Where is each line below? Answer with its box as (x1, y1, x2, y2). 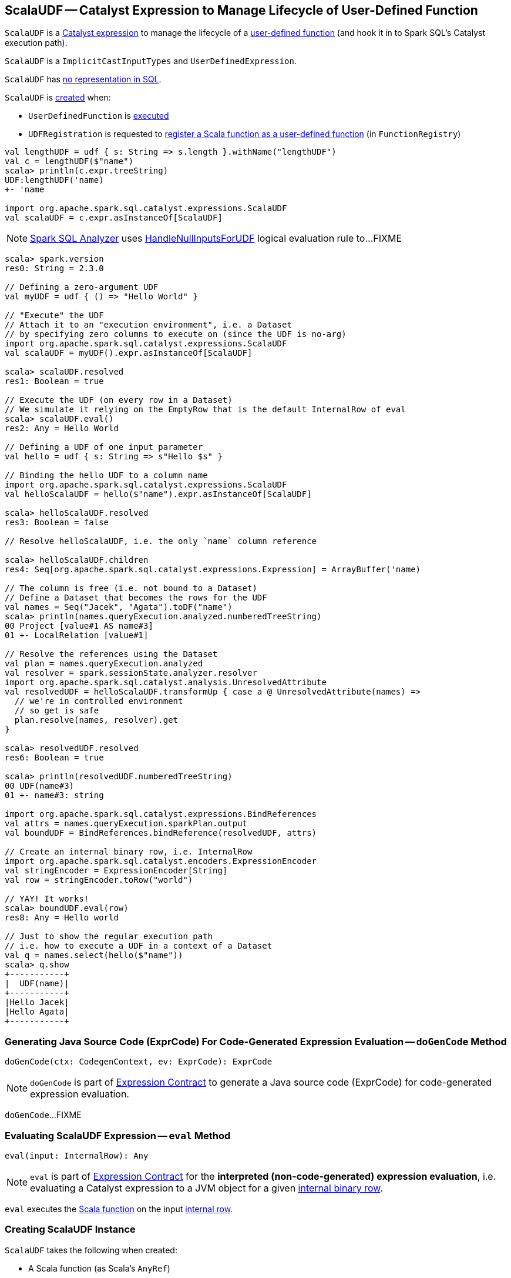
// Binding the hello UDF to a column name (5, 471, 208, 480)
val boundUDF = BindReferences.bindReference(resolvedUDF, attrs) (5, 828, 317, 838)
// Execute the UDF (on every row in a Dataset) (5, 395, 233, 405)
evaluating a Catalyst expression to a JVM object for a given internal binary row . (30, 1182, 383, 1194)
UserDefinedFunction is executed (28, 111, 169, 121)
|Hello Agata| (5, 1007, 69, 1017)
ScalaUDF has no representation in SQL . (5, 74, 162, 85)
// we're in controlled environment (14, 696, 183, 706)
